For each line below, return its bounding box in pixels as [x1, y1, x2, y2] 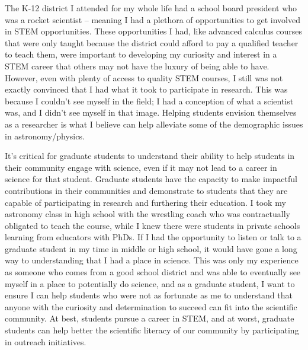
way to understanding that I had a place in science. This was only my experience [5, 254, 299, 266]
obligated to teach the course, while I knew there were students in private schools [5, 219, 300, 231]
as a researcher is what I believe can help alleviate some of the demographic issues [5, 117, 303, 130]
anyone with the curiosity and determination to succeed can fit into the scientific [5, 300, 297, 313]
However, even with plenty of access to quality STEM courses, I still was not [5, 71, 283, 84]
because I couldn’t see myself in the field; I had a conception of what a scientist [5, 94, 294, 107]
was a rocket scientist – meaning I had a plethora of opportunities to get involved [5, 13, 300, 26]
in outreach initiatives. [5, 335, 86, 348]
